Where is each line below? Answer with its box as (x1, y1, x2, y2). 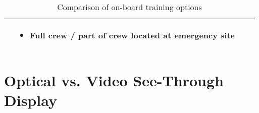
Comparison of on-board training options (57, 1, 202, 13)
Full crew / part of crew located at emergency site (30, 29, 235, 41)
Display (4, 90, 57, 110)
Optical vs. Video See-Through (4, 70, 224, 91)
